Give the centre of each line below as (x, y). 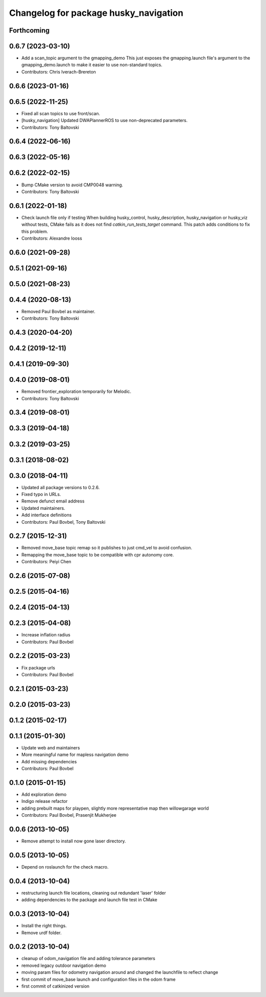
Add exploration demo (44, 794)
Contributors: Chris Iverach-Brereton (59, 72)
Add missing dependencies (49, 761)
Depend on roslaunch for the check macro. (65, 867)
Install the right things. (44, 926)
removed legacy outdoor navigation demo (64, 965)
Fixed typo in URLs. (41, 495)
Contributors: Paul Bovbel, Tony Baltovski (64, 522)
